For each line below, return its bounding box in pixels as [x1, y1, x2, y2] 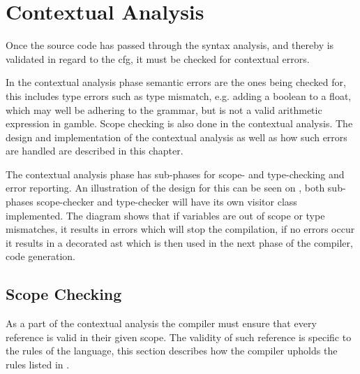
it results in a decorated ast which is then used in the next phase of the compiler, [6, 235, 353, 250]
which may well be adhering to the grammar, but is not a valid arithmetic [6, 102, 322, 117]
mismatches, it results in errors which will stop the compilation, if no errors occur [6, 222, 355, 236]
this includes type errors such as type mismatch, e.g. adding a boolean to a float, [6, 88, 352, 103]
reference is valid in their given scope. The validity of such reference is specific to [6, 329, 352, 344]
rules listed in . [6, 357, 70, 372]
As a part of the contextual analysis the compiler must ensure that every [6, 316, 317, 331]
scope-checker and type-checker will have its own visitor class [36, 194, 297, 209]
